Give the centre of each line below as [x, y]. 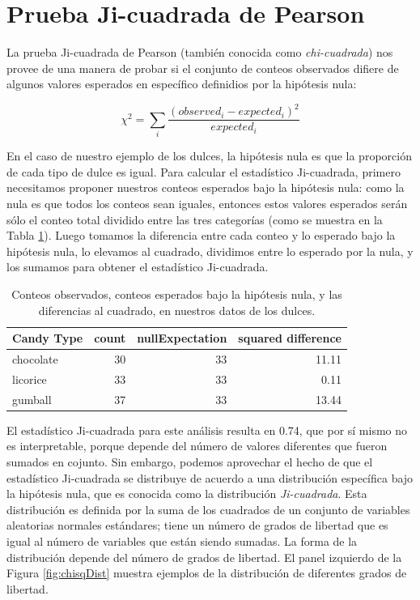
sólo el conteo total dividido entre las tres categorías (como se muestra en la [195, 219]
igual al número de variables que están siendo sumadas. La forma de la [182, 540]
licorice [30, 379]
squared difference [290, 338]
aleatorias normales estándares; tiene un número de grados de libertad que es [197, 525]
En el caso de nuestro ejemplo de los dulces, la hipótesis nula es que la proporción [209, 156]
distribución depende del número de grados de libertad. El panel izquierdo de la [204, 557]
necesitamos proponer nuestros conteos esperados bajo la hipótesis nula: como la [206, 187]
